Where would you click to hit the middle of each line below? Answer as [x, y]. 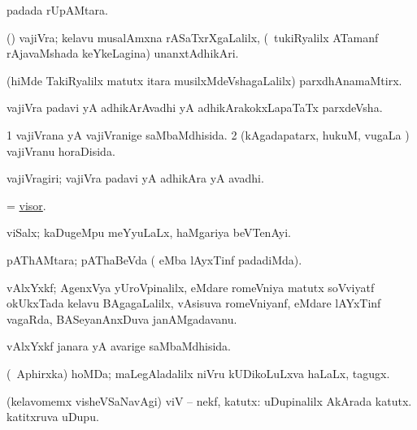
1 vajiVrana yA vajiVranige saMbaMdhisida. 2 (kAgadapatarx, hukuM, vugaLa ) [208, 134]
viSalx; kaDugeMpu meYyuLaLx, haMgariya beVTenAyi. [149, 232]
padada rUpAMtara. [57, 10]
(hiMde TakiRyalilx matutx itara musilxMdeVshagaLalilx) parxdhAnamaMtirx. [204, 80]
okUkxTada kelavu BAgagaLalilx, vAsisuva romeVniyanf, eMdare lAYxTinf [194, 303]
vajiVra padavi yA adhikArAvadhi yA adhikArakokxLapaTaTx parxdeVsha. [195, 107]
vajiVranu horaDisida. [61, 150]
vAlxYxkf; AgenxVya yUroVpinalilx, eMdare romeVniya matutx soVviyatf [191, 287]
